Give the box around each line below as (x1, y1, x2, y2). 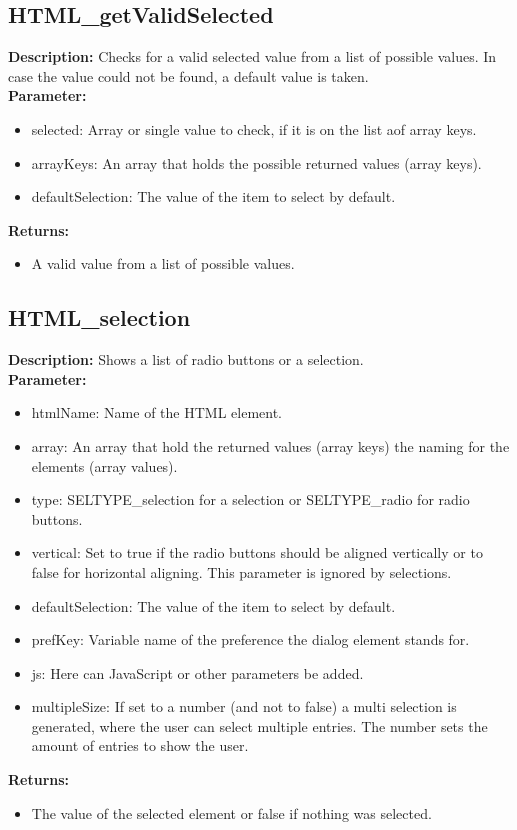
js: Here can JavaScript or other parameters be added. (31, 662, 364, 683)
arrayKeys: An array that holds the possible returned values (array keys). (31, 152, 482, 173)
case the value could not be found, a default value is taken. (8, 65, 369, 86)
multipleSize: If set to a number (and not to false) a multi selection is (31, 696, 457, 717)
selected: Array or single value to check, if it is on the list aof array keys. (31, 118, 477, 139)
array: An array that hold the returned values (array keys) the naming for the (31, 435, 510, 456)
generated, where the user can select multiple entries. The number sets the (31, 715, 488, 736)
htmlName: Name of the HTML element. (31, 402, 283, 423)
